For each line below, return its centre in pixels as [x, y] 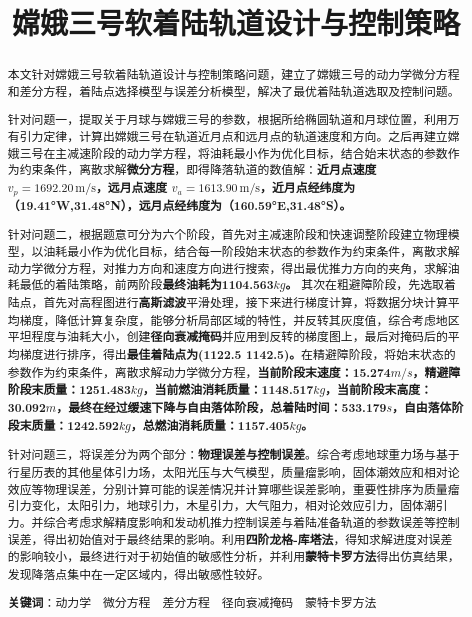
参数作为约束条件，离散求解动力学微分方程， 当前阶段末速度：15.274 [199, 372]
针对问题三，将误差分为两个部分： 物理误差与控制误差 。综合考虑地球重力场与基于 [233, 455]
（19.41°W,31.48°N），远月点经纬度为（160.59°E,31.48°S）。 [179, 205]
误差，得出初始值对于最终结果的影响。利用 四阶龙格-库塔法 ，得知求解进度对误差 [230, 539]
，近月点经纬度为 [308, 187]
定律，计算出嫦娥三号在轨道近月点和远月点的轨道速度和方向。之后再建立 [245, 136]
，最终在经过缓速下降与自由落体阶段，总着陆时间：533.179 [221, 408]
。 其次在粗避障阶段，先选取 [364, 285]
